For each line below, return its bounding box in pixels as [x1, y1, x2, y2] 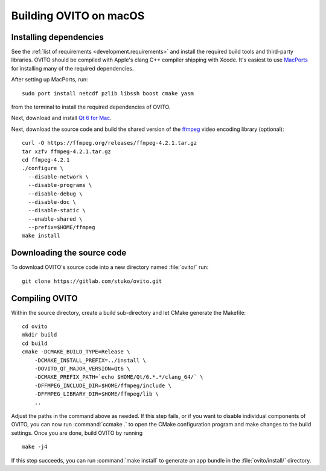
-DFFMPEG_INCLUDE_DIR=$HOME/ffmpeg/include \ [34, 382, 172, 389]
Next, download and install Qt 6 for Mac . [11, 115, 112, 122]
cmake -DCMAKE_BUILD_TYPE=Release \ [22, 349, 130, 355]
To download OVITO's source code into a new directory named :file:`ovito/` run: [11, 264, 209, 271]
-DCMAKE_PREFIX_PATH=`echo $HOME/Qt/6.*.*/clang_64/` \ [34, 374, 203, 381]
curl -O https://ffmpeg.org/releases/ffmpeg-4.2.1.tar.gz [22, 139, 197, 147]
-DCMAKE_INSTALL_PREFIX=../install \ [34, 356, 146, 364]
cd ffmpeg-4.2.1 [22, 156, 70, 163]
